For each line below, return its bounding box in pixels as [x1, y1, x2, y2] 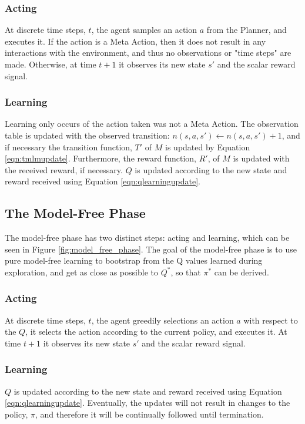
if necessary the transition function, [5, 140, 132, 153]
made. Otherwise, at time [5, 58, 96, 70]
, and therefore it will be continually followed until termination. [35, 408, 264, 420]
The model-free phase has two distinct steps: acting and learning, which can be [5, 231, 290, 244]
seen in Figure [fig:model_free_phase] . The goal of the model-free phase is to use [5, 243, 297, 255]
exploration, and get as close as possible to [5, 265, 158, 278]
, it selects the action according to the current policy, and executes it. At [25, 325, 287, 338]
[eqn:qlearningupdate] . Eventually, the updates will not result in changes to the [5, 396, 290, 409]
